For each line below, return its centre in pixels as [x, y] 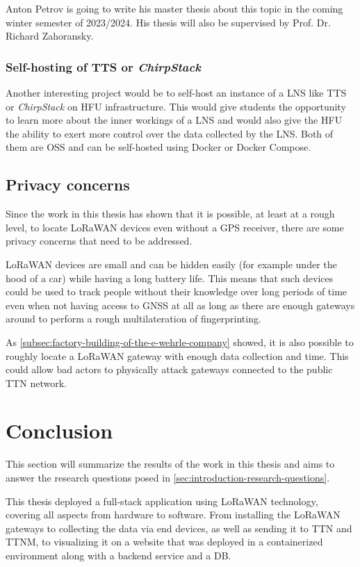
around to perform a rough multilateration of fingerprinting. [133, 319]
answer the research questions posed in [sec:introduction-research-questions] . [168, 478]
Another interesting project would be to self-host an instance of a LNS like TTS [176, 92]
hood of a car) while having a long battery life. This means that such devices [170, 278]
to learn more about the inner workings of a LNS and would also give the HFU [174, 120]
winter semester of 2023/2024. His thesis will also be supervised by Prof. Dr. [168, 22]
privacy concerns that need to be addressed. [99, 241]
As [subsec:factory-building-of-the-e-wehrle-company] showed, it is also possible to [180, 342]
